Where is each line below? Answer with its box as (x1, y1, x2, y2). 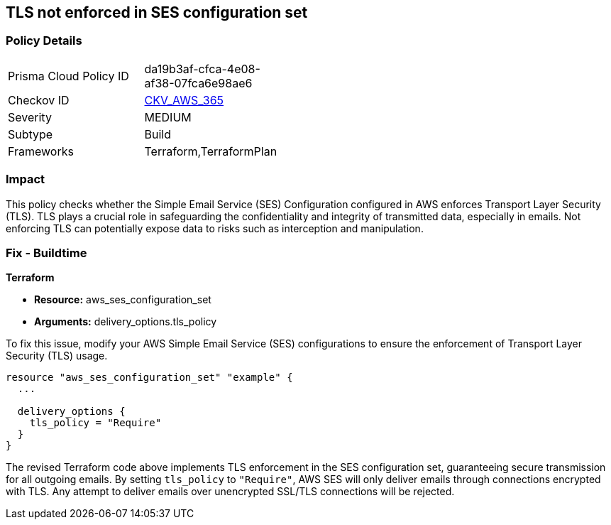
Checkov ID (8, 92, 70, 107)
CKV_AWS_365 (144, 92, 224, 107)
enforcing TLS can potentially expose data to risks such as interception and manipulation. (6, 222, 424, 234)
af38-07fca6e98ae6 (144, 75, 253, 90)
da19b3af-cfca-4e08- (144, 61, 260, 76)
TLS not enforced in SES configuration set (6, 4, 308, 21)
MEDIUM (144, 109, 192, 124)
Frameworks (8, 144, 74, 158)
